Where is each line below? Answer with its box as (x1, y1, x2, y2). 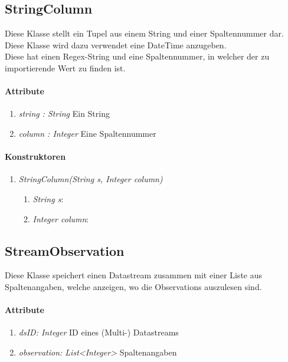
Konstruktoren (5, 150, 66, 163)
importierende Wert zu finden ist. (5, 61, 126, 74)
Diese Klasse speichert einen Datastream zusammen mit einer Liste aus (5, 269, 263, 281)
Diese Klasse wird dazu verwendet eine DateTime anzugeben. (5, 38, 227, 51)
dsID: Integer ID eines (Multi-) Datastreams (18, 326, 179, 338)
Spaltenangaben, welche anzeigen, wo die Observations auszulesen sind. (5, 280, 262, 292)
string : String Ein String (18, 107, 110, 120)
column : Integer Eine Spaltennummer (18, 127, 156, 139)
